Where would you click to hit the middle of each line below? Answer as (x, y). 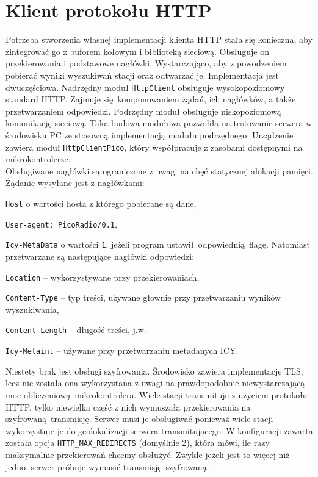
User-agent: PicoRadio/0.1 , (61, 224)
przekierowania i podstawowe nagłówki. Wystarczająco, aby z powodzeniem (146, 63)
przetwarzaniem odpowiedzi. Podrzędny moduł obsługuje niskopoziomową (143, 111)
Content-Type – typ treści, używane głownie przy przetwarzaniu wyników (143, 297)
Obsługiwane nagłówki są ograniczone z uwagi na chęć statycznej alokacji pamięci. (159, 170)
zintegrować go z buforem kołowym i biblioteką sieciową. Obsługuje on (137, 51)
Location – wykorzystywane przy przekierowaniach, (103, 277)
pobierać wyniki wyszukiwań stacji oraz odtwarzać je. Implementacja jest (142, 75)
